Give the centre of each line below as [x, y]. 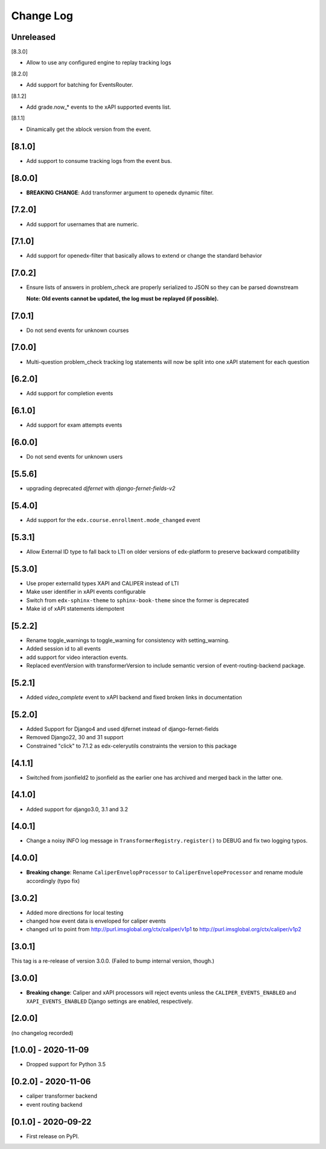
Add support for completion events [70, 393]
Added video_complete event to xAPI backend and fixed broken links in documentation [134, 698]
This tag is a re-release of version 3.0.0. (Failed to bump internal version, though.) [113, 961]
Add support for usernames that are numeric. [82, 224]
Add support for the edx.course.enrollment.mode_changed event [113, 520]
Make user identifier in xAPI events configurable [86, 592]
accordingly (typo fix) [53, 880]
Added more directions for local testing [75, 912]
